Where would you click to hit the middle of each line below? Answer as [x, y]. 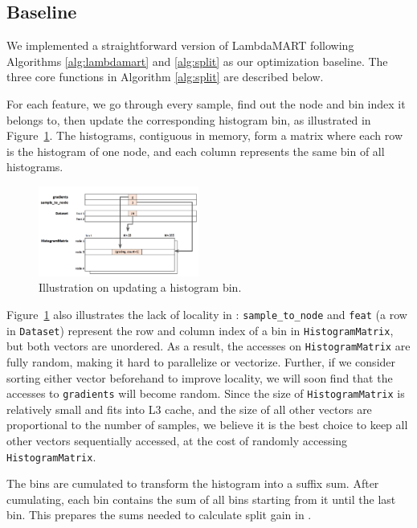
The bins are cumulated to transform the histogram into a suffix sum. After [193, 483]
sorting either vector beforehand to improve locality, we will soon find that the [200, 377]
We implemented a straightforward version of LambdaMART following [180, 45]
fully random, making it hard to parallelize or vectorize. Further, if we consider [201, 361]
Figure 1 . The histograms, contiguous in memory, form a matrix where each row [205, 135]
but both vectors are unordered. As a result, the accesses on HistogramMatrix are [208, 346]
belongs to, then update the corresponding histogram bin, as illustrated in [189, 119]
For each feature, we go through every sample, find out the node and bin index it [206, 103]
